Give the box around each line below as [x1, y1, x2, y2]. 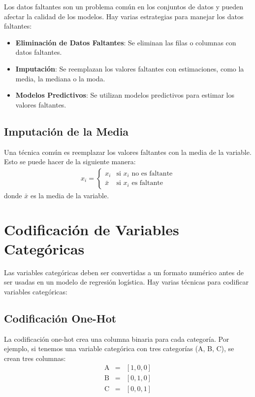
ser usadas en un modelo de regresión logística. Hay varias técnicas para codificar [4, 277, 249, 287]
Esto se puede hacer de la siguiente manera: [4, 156, 136, 167]
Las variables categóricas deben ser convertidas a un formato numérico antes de [4, 267, 244, 277]
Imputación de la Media [4, 123, 129, 139]
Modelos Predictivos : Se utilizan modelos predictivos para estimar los [15, 90, 234, 100]
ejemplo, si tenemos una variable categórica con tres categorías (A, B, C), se [4, 343, 234, 354]
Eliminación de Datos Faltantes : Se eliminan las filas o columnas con [15, 37, 236, 47]
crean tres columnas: [4, 353, 66, 363]
